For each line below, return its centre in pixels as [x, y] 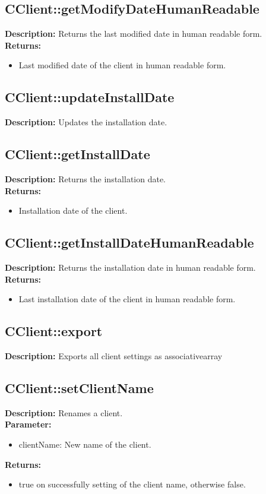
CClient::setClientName [79, 387]
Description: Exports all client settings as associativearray [114, 355]
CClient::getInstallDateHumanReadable [129, 243]
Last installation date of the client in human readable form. [127, 299]
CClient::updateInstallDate [90, 97]
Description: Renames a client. [64, 412]
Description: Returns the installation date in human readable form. [130, 267]
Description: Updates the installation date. [86, 122]
